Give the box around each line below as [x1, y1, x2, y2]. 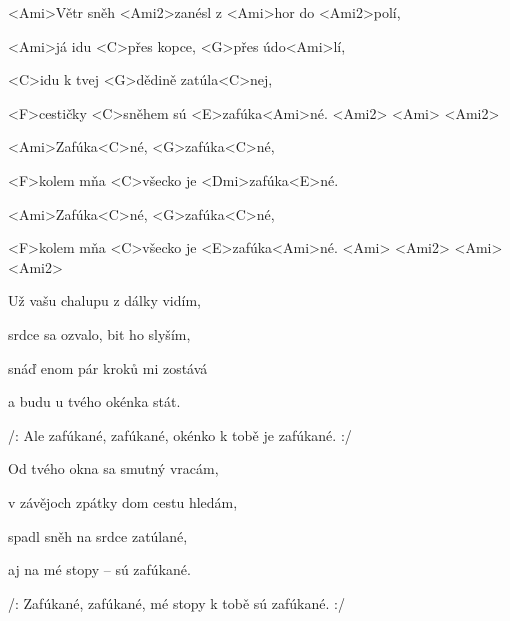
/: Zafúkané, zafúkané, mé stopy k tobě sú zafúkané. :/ [8, 592, 345, 613]
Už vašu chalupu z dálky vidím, [8, 290, 201, 311]
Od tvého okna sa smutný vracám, [8, 458, 219, 479]
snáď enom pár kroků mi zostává [8, 357, 208, 378]
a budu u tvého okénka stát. [8, 391, 181, 412]
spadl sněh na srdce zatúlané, [8, 525, 188, 546]
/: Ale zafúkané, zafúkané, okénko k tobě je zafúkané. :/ [8, 424, 352, 445]
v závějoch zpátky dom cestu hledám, [8, 491, 238, 512]
